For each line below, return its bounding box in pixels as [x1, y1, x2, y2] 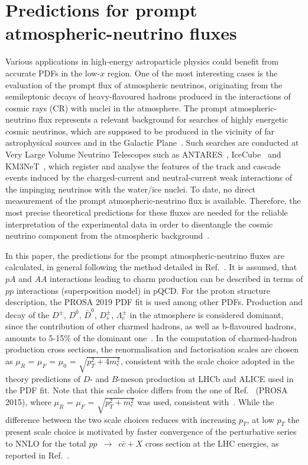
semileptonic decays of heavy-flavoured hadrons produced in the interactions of [5, 90, 291, 102]
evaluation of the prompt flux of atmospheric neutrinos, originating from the [5, 78, 283, 91]
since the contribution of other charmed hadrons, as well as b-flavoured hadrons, [5, 320, 296, 332]
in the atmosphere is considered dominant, [129, 308, 284, 320]
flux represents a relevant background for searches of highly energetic [38, 113, 288, 126]
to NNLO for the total [5, 437, 86, 449]
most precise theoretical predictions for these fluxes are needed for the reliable [5, 206, 288, 219]
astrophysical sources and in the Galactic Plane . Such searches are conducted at [5, 136, 299, 149]
